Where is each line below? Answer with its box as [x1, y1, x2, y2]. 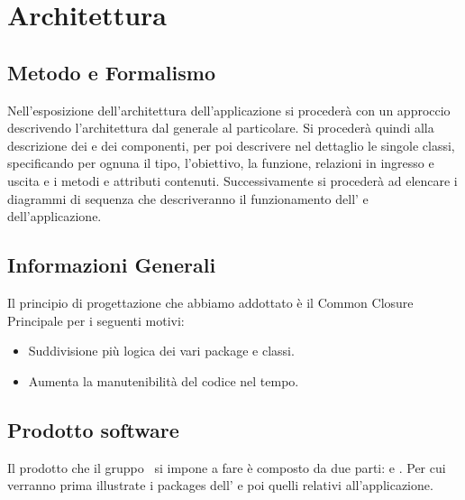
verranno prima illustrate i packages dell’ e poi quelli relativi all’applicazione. [7, 476, 433, 495]
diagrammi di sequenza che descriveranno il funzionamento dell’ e [7, 189, 369, 208]
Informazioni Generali [7, 251, 216, 279]
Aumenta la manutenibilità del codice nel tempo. [28, 371, 299, 390]
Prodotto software [7, 415, 179, 443]
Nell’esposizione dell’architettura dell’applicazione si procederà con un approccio [7, 100, 451, 119]
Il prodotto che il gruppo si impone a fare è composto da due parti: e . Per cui [7, 458, 446, 477]
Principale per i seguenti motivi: [7, 310, 185, 329]
